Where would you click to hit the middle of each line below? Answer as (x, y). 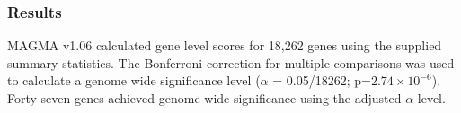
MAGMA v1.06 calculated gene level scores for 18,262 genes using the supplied (225, 45)
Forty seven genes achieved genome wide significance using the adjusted (204, 98)
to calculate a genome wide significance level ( (134, 80)
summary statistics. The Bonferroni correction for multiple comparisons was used (231, 62)
